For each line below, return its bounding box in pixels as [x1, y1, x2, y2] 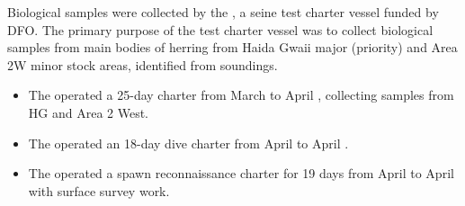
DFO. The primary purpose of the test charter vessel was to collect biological [7, 20, 434, 39]
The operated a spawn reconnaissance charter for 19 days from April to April [28, 164, 454, 183]
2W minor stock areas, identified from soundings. [7, 55, 278, 74]
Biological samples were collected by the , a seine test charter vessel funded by [7, 3, 439, 21]
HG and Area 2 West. [28, 103, 149, 121]
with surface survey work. [28, 181, 170, 200]
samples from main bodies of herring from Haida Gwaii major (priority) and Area [7, 38, 458, 57]
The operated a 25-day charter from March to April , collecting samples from [28, 85, 454, 104]
